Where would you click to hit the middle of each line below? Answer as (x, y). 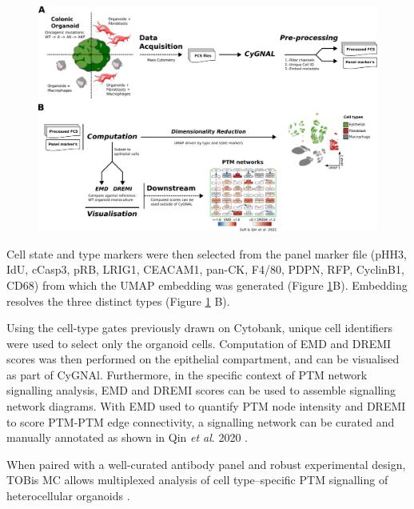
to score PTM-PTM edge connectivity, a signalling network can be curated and (201, 421)
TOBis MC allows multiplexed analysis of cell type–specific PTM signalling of (197, 480)
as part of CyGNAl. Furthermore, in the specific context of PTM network (187, 374)
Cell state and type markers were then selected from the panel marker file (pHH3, (207, 253)
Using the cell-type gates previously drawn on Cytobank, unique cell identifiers (200, 328)
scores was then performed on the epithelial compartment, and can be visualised (203, 359)
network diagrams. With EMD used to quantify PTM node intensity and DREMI (206, 406)
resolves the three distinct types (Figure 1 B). (118, 301)
